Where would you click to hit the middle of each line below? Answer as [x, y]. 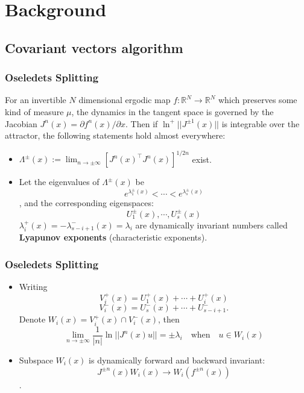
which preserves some [258, 100]
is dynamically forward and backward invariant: [177, 360]
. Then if [142, 123]
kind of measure [34, 111]
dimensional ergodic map [125, 100]
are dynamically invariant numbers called [211, 225]
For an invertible [36, 100]
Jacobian [21, 123]
